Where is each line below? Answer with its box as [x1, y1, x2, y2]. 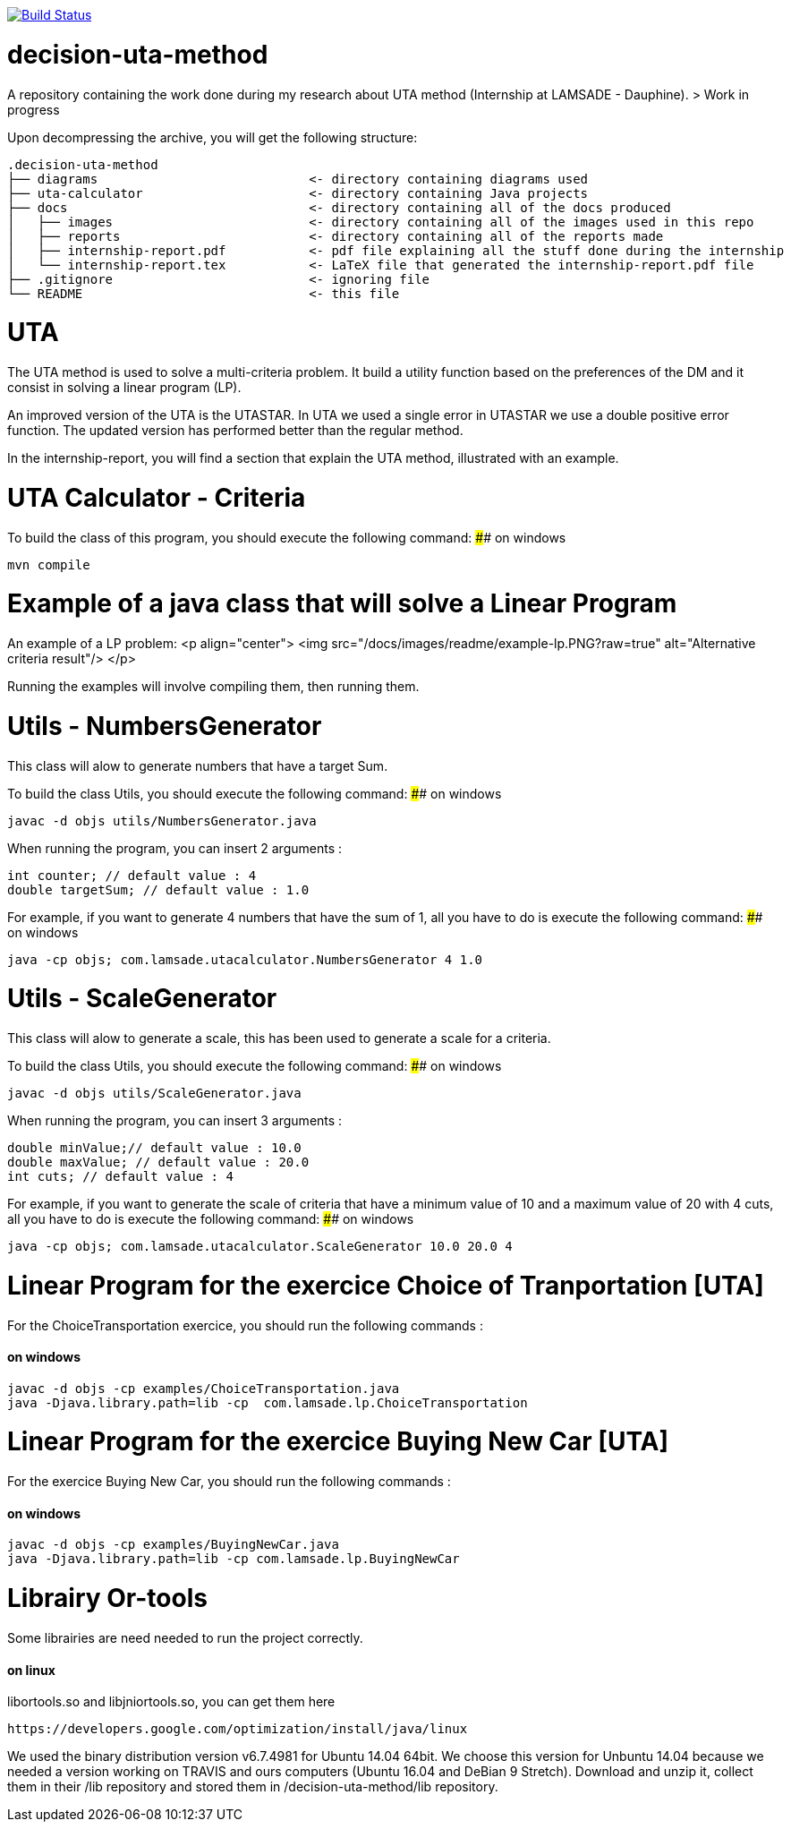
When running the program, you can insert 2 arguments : [7, 840, 343, 856]
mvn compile [7, 557, 90, 572]
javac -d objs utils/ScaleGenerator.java [7, 1086, 302, 1100]
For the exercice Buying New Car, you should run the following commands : [7, 1474, 451, 1490]
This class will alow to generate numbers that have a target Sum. [7, 757, 388, 773]
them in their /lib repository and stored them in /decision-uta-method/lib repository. [7, 1779, 498, 1795]
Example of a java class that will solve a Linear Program [7, 588, 677, 620]
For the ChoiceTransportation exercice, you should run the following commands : [7, 1317, 483, 1333]
